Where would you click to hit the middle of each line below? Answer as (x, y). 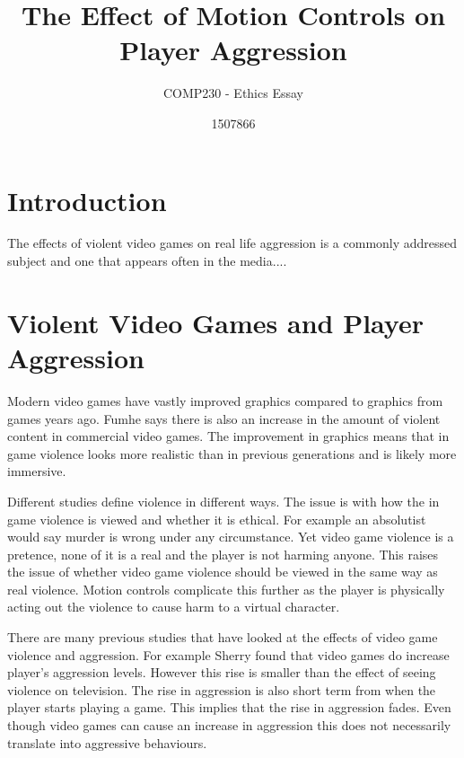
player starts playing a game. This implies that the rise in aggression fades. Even (229, 707)
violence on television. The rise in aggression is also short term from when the (222, 689)
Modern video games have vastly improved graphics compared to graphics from (225, 400)
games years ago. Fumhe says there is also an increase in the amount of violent (224, 418)
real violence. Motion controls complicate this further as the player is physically (226, 589)
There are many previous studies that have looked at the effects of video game (223, 637)
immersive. (37, 471)
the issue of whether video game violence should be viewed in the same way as (223, 572)
